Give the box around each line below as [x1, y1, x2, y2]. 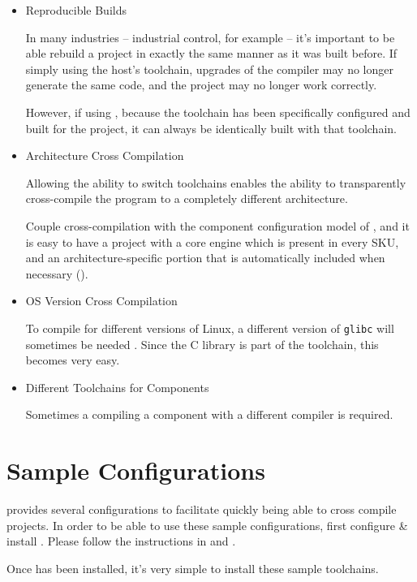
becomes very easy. [25, 351, 120, 369]
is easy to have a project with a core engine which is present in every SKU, [25, 233, 399, 250]
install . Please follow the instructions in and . [6, 532, 236, 550]
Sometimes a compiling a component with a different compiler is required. [25, 406, 393, 423]
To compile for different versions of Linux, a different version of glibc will [25, 319, 394, 336]
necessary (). [25, 265, 88, 282]
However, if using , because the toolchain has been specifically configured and [25, 103, 411, 120]
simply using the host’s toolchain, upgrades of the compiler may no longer [25, 60, 393, 77]
